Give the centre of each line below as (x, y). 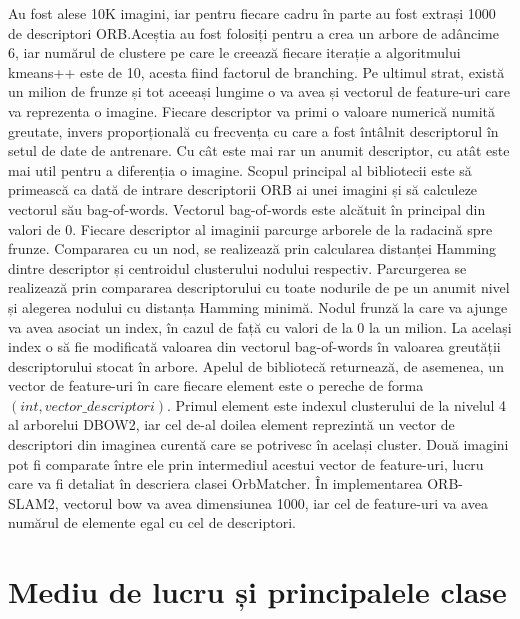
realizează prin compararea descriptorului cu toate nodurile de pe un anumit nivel (259, 287)
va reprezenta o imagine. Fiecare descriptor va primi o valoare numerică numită (252, 110)
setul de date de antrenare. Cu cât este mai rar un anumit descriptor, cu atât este (259, 150)
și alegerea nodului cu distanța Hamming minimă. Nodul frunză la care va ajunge (258, 306)
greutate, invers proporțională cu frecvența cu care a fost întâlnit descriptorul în (253, 130)
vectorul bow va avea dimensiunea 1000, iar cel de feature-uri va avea (275, 502)
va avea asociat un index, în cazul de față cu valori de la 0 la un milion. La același (260, 326)
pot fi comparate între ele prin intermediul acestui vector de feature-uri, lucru (246, 463)
